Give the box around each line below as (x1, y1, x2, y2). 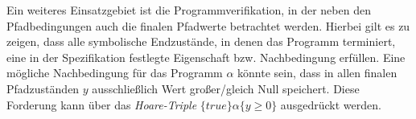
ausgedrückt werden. (280, 96, 381, 113)
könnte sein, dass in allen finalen (237, 64, 397, 81)
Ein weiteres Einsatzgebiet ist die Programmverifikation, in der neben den (6, 2, 371, 18)
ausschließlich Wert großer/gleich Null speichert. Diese (92, 80, 360, 96)
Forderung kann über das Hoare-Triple (6, 96, 197, 113)
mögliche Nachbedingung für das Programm (6, 64, 223, 81)
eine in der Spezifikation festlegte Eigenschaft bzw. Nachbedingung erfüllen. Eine (6, 48, 406, 65)
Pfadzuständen (6, 80, 80, 96)
